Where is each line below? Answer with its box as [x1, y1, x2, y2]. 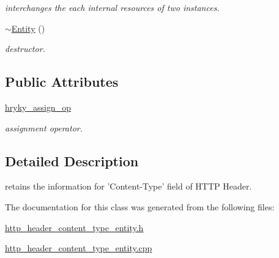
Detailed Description [5, 151, 139, 170]
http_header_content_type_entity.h [5, 221, 144, 234]
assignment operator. [5, 121, 83, 134]
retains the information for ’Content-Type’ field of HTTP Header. [5, 180, 252, 193]
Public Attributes [5, 72, 119, 91]
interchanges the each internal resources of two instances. [5, 1, 220, 13]
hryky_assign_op [5, 100, 71, 113]
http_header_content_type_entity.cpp [5, 241, 152, 254]
